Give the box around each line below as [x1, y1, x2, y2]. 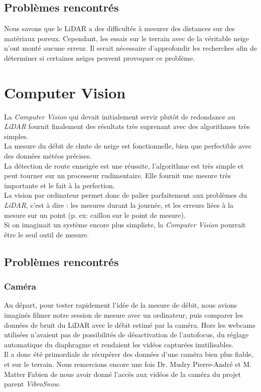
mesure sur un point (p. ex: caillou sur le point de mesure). [4, 209, 186, 220]
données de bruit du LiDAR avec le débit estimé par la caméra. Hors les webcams [4, 319, 255, 330]
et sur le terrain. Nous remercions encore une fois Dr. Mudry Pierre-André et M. [4, 358, 252, 369]
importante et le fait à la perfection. [4, 180, 115, 190]
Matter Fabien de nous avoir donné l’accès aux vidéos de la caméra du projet [4, 368, 241, 379]
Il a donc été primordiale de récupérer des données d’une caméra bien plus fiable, [4, 349, 253, 359]
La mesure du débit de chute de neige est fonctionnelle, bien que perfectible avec [4, 141, 252, 151]
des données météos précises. [4, 151, 92, 161]
